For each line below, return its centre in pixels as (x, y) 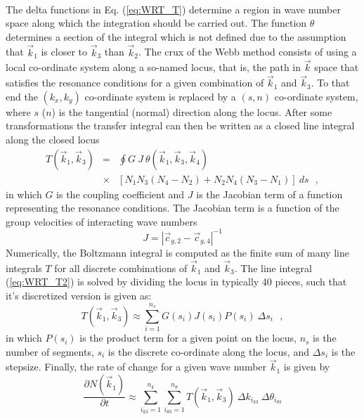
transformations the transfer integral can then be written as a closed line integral (180, 125)
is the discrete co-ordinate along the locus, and (208, 351)
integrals (24, 267)
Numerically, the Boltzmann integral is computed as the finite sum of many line (177, 252)
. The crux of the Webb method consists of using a (247, 52)
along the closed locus (53, 139)
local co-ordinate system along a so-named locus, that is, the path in (154, 67)
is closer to (64, 52)
